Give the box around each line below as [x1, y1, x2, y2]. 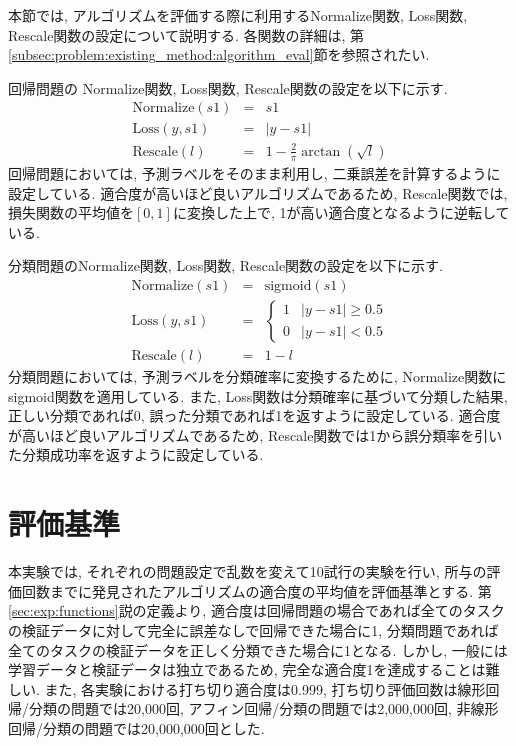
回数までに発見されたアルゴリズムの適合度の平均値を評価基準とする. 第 [21, 580, 492, 601]
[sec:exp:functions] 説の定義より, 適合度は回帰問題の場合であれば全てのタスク [8, 600, 505, 621]
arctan [301, 144, 341, 159]
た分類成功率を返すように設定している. [8, 444, 264, 465]
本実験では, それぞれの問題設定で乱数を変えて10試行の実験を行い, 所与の [8, 561, 487, 582]
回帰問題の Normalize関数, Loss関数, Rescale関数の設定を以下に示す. [8, 77, 448, 98]
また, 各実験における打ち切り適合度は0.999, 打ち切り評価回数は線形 [44, 678, 486, 699]
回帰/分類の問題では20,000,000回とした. [8, 717, 265, 738]
